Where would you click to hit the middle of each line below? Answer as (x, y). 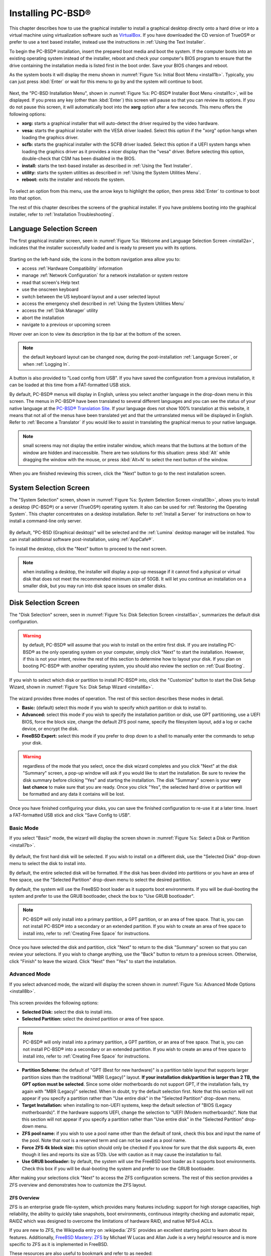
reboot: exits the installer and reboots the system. (74, 180)
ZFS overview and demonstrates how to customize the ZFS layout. (78, 1185)
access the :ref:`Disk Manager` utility (60, 310)
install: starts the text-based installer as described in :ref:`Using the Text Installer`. (107, 165)
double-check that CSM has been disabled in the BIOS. (79, 159)
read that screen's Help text (51, 282)
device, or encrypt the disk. (50, 729)
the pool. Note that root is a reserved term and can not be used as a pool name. (104, 1140)
